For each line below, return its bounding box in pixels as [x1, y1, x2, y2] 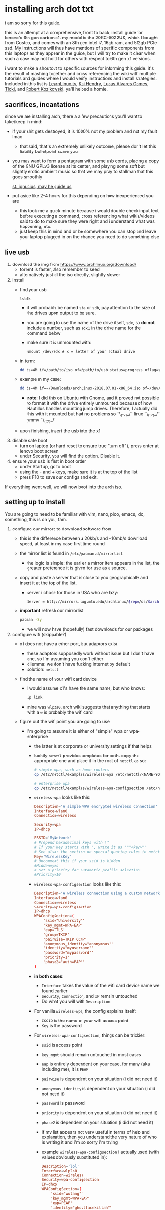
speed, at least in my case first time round [19, 540, 105, 546]
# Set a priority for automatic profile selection [34, 868, 140, 873]
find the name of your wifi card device [19, 676, 97, 682]
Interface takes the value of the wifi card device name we [41, 983, 160, 988]
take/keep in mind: [5, 118, 43, 124]
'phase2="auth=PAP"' [43, 960, 85, 965]
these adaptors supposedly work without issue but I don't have [27, 650, 155, 657]
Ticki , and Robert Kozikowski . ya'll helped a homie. [5, 86, 108, 92]
